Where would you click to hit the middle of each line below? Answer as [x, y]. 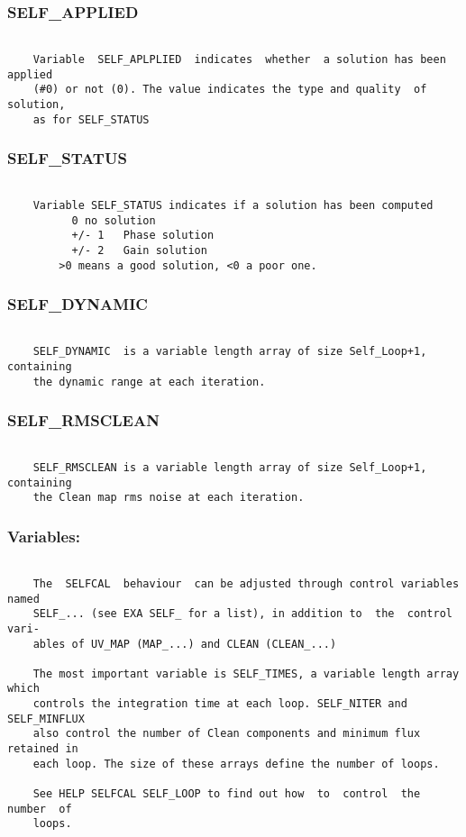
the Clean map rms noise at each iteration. [169, 498]
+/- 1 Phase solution [143, 236]
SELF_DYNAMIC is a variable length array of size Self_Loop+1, [230, 352]
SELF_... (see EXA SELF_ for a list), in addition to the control [242, 614]
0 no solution [114, 220]
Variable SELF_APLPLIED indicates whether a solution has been [239, 59]
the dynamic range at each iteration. [149, 382]
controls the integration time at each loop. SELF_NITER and [220, 704]
